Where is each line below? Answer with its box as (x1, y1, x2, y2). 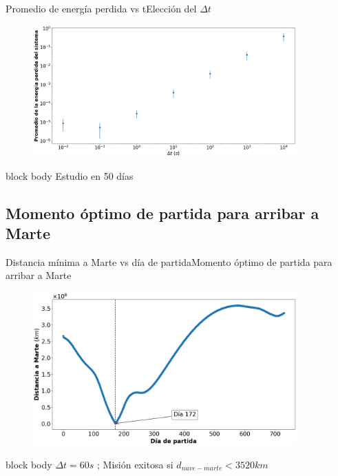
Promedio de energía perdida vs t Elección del (6, 1, 197, 15)
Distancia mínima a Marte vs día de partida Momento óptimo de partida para (6, 254, 332, 269)
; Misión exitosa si (97, 457, 173, 471)
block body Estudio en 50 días (6, 168, 134, 183)
